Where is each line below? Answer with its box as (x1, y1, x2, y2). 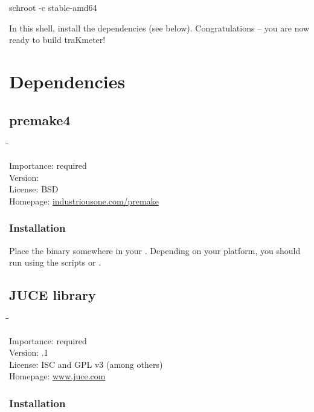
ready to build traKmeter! (9, 33, 106, 46)
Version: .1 (9, 346, 48, 359)
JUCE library (9, 286, 96, 304)
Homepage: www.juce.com (9, 370, 106, 382)
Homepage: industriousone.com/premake (9, 194, 159, 207)
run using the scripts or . (9, 256, 101, 269)
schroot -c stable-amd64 (9, 1, 97, 13)
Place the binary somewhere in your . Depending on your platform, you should (9, 244, 301, 257)
